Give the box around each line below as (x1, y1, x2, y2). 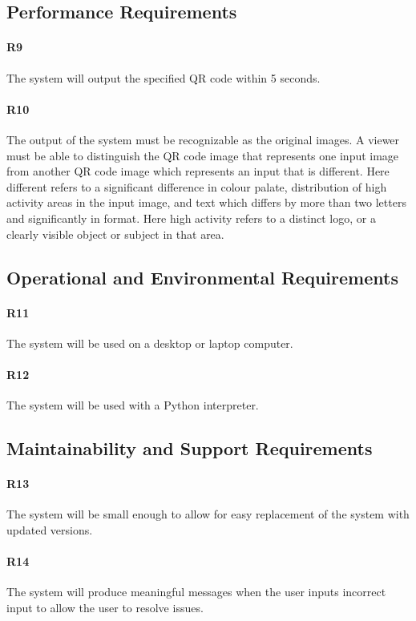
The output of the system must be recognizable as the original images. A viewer (6, 131, 400, 147)
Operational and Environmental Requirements (6, 264, 398, 289)
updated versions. (6, 521, 93, 538)
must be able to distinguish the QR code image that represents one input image (6, 147, 399, 163)
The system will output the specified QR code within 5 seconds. (6, 69, 321, 86)
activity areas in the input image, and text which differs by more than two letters (6, 194, 406, 211)
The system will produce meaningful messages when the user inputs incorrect (6, 583, 386, 600)
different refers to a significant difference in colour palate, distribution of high (6, 178, 387, 195)
